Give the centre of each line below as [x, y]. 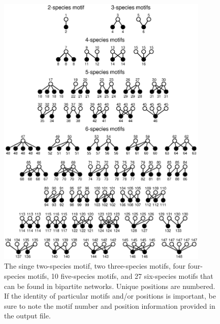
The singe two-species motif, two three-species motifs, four [95, 266]
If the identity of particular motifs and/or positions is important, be [110, 296]
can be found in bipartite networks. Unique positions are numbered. [110, 286]
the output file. [27, 316]
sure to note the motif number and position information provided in [110, 305]
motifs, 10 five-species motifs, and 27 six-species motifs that [120, 276]
